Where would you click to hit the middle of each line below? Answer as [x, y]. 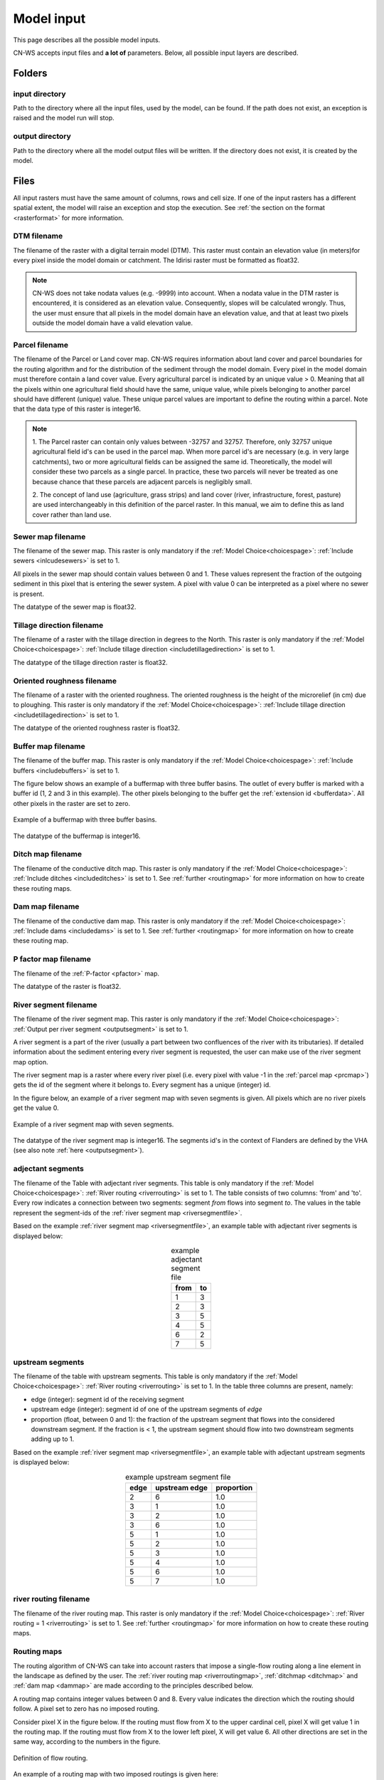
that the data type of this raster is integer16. [77, 409]
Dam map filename [46, 906]
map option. [31, 1062]
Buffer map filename [49, 746]
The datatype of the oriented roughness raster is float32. [97, 728]
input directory [39, 94]
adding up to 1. [53, 1439]
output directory [42, 137]
